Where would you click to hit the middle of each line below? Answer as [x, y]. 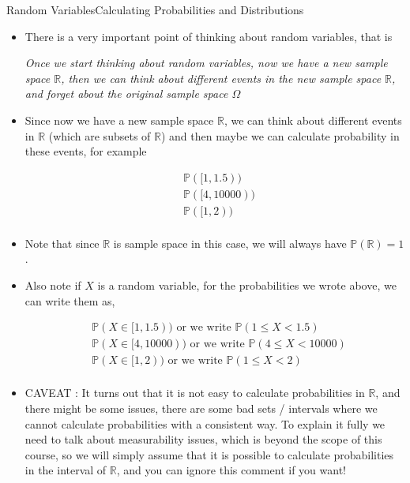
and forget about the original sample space [126, 94]
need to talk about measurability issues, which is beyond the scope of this [203, 439]
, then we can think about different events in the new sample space [221, 78]
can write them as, [70, 300]
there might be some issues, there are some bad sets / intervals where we [201, 408]
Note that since [62, 243]
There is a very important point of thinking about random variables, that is [209, 36]
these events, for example [86, 151]
